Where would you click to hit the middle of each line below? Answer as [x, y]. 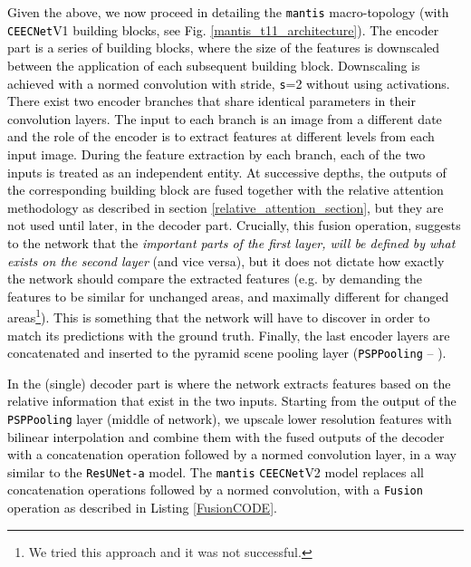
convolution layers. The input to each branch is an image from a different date [225, 118]
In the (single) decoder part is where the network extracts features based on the [229, 383]
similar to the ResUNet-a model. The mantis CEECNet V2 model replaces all [216, 471]
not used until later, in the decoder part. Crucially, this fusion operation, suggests [234, 225]
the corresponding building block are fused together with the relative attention [226, 190]
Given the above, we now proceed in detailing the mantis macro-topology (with [228, 12]
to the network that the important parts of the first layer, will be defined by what [231, 242]
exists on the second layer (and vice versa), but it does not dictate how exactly [226, 260]
